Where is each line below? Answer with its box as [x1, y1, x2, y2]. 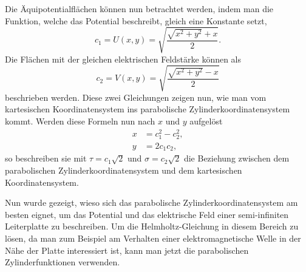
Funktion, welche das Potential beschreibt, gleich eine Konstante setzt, [5, 14, 267, 27]
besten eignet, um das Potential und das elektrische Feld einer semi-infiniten [5, 208, 289, 220]
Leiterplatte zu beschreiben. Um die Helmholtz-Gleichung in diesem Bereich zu [5, 220, 299, 233]
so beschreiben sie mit [5, 152, 87, 165]
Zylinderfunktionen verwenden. [5, 256, 120, 268]
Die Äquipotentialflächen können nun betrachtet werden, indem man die [5, 2, 274, 15]
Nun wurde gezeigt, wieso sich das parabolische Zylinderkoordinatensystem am [5, 196, 298, 209]
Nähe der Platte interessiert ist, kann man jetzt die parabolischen [5, 243, 249, 256]
